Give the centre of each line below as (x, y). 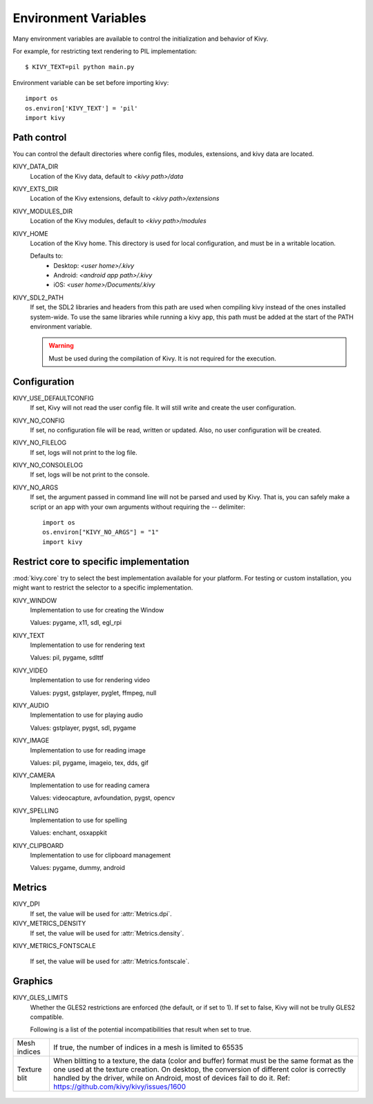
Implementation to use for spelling (78, 820)
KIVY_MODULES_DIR (43, 211)
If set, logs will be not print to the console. (90, 475)
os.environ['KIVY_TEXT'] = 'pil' (82, 108)
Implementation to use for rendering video (90, 680)
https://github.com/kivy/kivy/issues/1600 (119, 1086)
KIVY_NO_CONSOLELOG (48, 465)
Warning (61, 346)
